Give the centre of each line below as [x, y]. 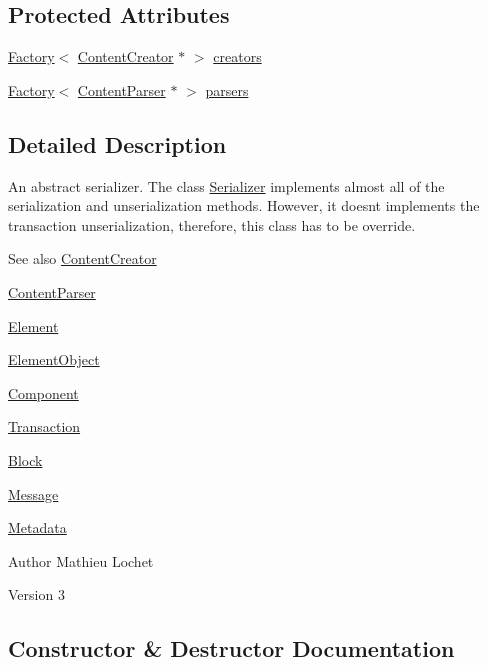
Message [33, 493]
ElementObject [54, 359]
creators [237, 56]
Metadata [37, 527]
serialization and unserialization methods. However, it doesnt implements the [244, 205]
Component [43, 392]
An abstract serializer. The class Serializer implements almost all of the [226, 185]
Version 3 [36, 594]
